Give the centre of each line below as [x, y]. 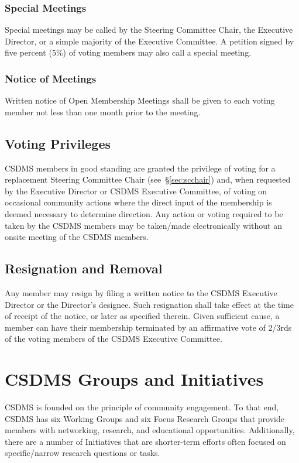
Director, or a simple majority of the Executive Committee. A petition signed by [149, 41]
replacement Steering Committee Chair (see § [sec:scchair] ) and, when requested [148, 179]
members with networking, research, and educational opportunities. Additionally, [150, 430]
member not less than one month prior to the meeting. [103, 112]
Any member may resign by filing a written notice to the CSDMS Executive [141, 292]
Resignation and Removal [84, 268]
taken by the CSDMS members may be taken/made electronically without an [143, 225]
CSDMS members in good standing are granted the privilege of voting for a [140, 168]
